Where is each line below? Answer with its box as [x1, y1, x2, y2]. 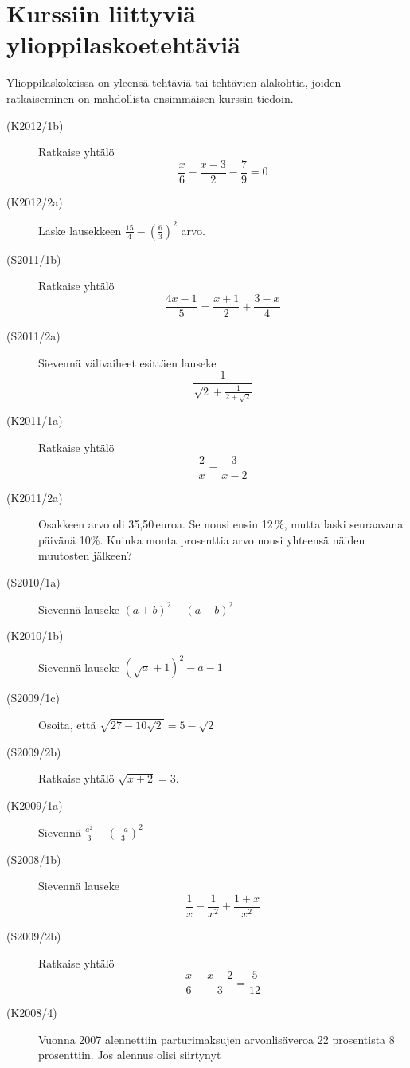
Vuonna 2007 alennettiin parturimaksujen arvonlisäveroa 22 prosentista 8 [38, 1031, 395, 1047]
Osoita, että [38, 716, 96, 732]
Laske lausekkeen [38, 222, 122, 238]
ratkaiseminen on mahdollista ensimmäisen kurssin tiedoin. [6, 89, 294, 106]
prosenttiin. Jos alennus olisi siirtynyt [38, 1046, 221, 1063]
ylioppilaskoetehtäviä [6, 28, 240, 61]
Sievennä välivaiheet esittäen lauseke [38, 354, 217, 371]
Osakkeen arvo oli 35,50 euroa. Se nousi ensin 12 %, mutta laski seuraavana [38, 516, 404, 532]
